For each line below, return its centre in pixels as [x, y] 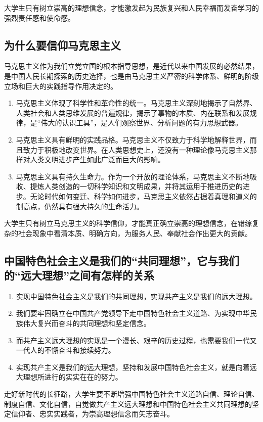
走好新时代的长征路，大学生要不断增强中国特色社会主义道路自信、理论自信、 [131, 394]
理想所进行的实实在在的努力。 [73, 377]
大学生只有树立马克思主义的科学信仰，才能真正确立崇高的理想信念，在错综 [128, 223]
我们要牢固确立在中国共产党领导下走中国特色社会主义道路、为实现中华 [133, 313]
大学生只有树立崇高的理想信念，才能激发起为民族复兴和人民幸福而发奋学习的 [131, 8]
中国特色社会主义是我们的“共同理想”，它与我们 [122, 260]
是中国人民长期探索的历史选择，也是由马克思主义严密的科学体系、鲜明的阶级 [131, 76]
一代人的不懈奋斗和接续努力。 [65, 350]
